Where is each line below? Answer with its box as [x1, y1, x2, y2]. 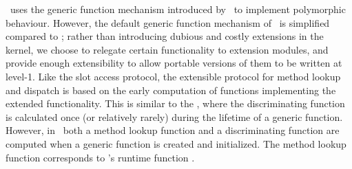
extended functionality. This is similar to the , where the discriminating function [6, 96, 345, 111]
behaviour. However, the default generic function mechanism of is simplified [6, 15, 330, 30]
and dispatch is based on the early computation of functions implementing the [6, 82, 336, 97]
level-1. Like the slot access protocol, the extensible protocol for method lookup [6, 69, 341, 83]
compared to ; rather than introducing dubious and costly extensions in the [6, 29, 324, 43]
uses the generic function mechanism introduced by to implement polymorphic [10, 2, 346, 16]
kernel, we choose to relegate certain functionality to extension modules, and [6, 42, 329, 56]
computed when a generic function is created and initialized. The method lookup [6, 136, 346, 150]
